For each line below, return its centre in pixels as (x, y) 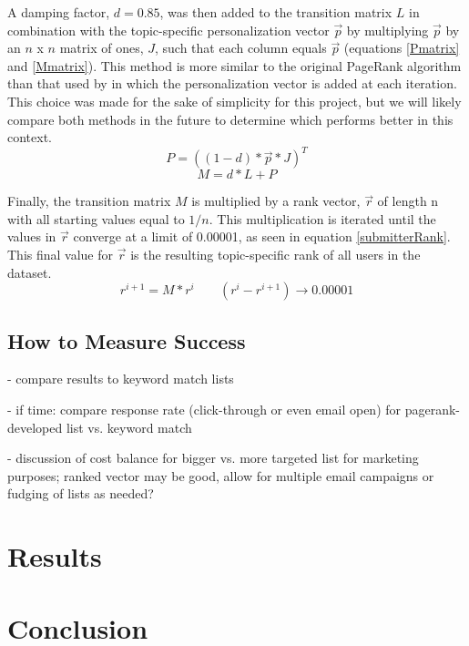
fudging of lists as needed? (81, 493)
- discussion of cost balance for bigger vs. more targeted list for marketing (213, 458)
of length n (408, 201)
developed (35, 427)
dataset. (30, 272)
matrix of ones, (102, 48)
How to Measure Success (127, 340)
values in (32, 236)
